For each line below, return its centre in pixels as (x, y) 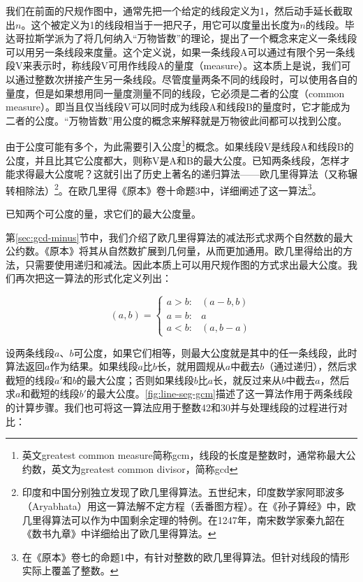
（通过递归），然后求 (311, 366)
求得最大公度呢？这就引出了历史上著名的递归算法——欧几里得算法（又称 (181, 174)
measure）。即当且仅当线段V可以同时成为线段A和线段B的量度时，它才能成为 (178, 107)
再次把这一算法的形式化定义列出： (93, 278)
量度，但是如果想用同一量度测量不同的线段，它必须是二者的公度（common (175, 93)
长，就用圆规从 (191, 366)
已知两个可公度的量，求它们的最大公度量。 (103, 214)
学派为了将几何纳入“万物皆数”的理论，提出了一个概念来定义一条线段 (201, 38)
